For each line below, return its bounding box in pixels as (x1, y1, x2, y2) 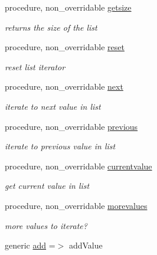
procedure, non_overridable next (5, 80, 123, 93)
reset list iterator (5, 60, 66, 73)
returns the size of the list (5, 21, 97, 33)
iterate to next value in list (5, 100, 101, 112)
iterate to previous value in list (5, 140, 116, 152)
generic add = (5, 239, 55, 251)
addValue (68, 239, 103, 251)
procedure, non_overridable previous (5, 120, 138, 132)
